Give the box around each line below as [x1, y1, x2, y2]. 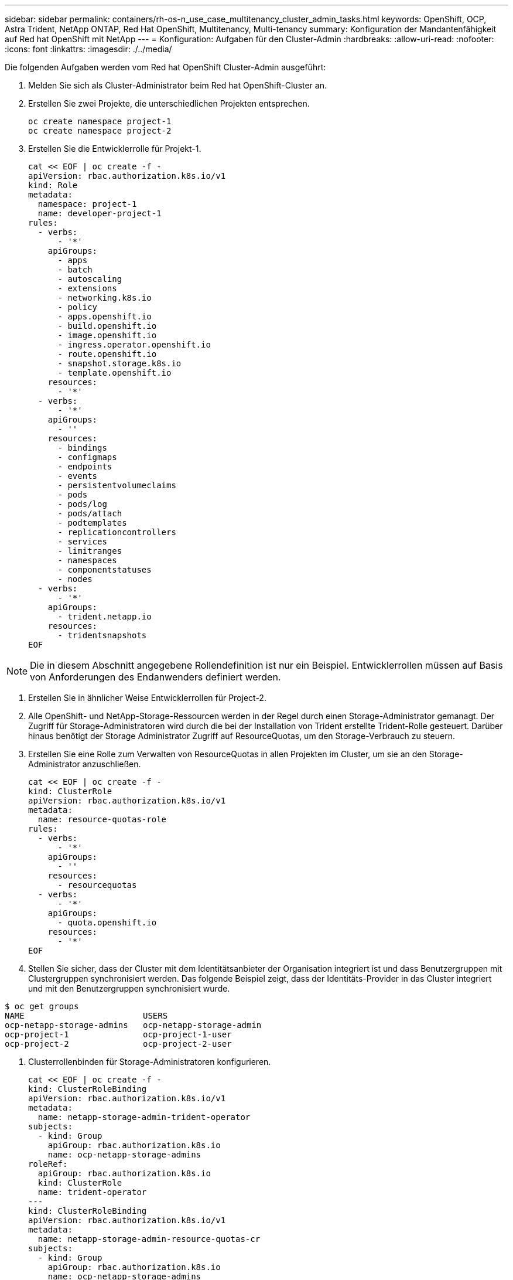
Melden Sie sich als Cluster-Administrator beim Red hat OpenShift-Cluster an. [28, 80, 327, 90]
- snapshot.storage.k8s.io [57, 359, 182, 368]
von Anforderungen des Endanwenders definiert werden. [30, 671, 281, 683]
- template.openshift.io [57, 368, 172, 377]
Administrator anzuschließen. [28, 759, 141, 769]
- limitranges [57, 546, 122, 556]
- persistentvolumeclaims [57, 481, 176, 490]
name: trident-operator [37, 1187, 147, 1197]
